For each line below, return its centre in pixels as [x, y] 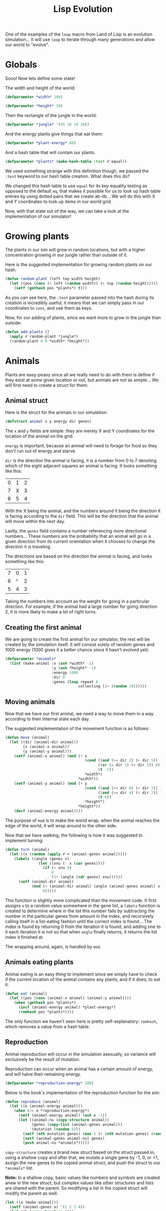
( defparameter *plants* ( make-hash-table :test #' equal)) [66, 161]
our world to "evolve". [27, 45]
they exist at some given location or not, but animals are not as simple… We [82, 380]
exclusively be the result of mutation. [43, 1059]
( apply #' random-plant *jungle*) [44, 336]
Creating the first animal [43, 627]
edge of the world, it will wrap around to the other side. [61, 825]
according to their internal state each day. [47, 719]
